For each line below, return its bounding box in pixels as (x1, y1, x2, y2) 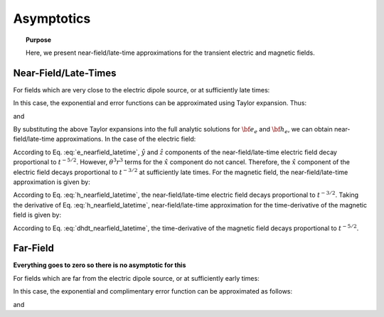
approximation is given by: (13, 178, 90, 186)
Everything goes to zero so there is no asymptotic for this (13, 261, 186, 269)
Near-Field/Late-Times (13, 67, 117, 79)
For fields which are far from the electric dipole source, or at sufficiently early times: (13, 274, 260, 282)
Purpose (26, 36, 52, 44)
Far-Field (13, 242, 55, 254)
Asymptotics (13, 11, 91, 26)
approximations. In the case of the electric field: (55, 135, 196, 144)
